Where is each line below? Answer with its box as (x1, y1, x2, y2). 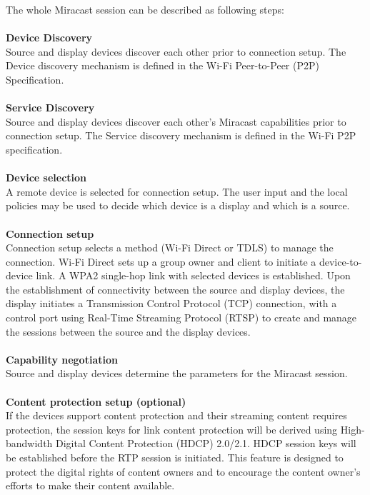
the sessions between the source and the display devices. (6, 324, 251, 339)
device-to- (319, 254, 362, 269)
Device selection (6, 170, 87, 185)
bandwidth (6, 436, 53, 451)
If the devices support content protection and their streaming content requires (6, 408, 347, 423)
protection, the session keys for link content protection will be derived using (6, 421, 338, 436)
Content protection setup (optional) (6, 394, 186, 409)
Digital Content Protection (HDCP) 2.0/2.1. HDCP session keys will (56, 436, 356, 451)
